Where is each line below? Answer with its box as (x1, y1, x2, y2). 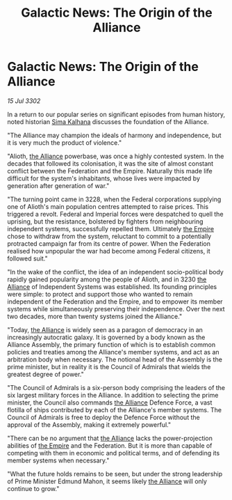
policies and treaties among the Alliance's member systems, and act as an (7, 347, 220, 356)
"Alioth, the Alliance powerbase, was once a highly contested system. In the (7, 152, 224, 160)
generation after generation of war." (7, 181, 110, 189)
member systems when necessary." (7, 456, 110, 464)
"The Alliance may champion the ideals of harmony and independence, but (7, 131, 222, 139)
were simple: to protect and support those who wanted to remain (7, 290, 193, 298)
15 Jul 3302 (7, 96, 41, 105)
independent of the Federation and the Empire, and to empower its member (7, 297, 224, 306)
